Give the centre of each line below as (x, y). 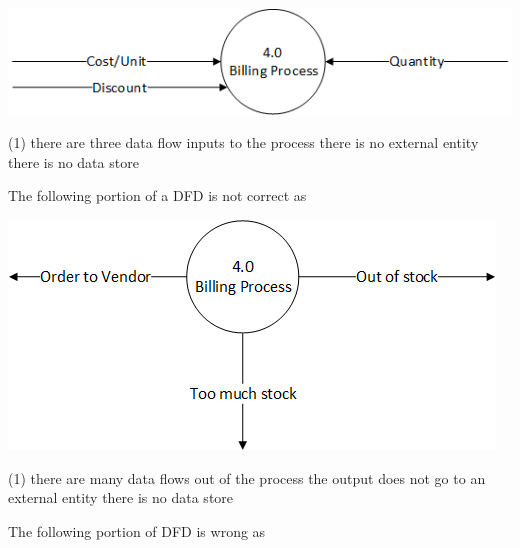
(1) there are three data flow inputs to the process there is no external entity (243, 142)
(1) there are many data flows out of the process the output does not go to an (247, 477)
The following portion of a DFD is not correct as (157, 195)
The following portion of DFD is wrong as (137, 530)
